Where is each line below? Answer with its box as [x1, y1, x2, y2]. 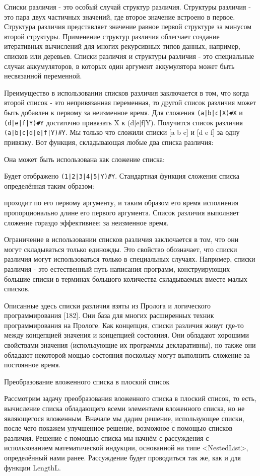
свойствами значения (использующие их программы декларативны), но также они [4, 340, 256, 350]
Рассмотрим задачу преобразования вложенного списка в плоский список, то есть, [4, 393, 256, 404]
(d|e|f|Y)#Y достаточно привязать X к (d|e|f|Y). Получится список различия [4, 117, 243, 127]
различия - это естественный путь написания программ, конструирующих [4, 263, 230, 274]
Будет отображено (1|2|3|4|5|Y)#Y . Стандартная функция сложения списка [4, 171, 240, 181]
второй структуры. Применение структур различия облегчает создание [4, 31, 220, 41]
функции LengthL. [4, 462, 61, 472]
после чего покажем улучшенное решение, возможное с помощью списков [4, 423, 233, 433]
